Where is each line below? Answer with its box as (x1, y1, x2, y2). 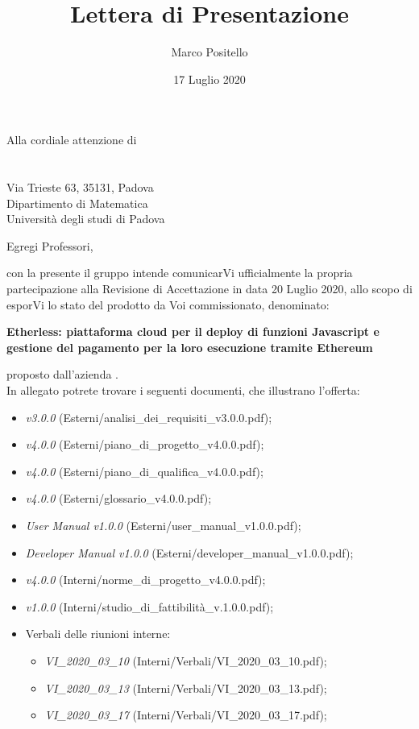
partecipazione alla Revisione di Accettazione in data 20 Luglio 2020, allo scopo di (6, 280, 413, 297)
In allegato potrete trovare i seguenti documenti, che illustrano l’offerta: (6, 382, 360, 399)
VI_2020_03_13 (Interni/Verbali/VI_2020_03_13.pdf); (44, 679, 327, 696)
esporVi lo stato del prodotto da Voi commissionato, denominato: (6, 296, 330, 313)
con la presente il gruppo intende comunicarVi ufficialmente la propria (6, 264, 353, 281)
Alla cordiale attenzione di (6, 131, 137, 148)
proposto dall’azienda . (6, 366, 118, 383)
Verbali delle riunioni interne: (25, 625, 171, 642)
